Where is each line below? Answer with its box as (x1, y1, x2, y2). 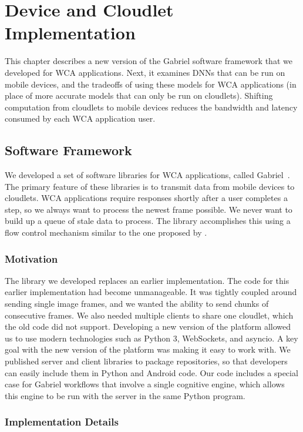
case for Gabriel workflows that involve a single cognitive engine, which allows (5, 378, 285, 390)
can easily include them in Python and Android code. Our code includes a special (5, 366, 298, 379)
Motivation (5, 251, 58, 266)
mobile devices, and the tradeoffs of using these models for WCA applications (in (5, 78, 297, 90)
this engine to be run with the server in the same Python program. (5, 389, 245, 401)
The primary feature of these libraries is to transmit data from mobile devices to (5, 180, 295, 192)
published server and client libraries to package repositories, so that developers (5, 355, 288, 367)
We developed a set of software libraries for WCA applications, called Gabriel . (5, 169, 290, 181)
